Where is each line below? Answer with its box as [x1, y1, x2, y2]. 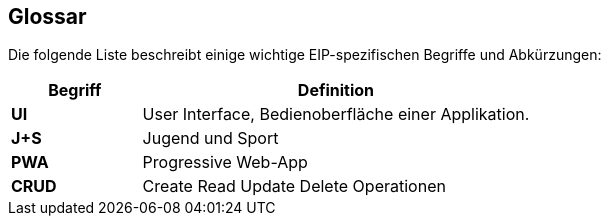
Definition [297, 80, 375, 101]
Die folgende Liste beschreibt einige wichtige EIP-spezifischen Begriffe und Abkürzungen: [8, 46, 602, 64]
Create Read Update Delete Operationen [142, 176, 446, 197]
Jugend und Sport [142, 128, 279, 149]
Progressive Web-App [142, 152, 308, 173]
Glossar [8, 4, 87, 29]
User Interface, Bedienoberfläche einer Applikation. [142, 104, 530, 125]
